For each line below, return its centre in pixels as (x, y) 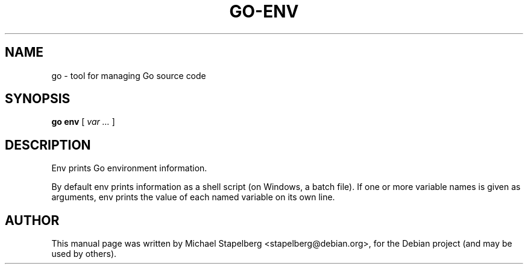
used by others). (84, 254)
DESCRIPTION (48, 145)
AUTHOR (32, 220)
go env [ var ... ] (83, 122)
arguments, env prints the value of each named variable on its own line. (193, 197)
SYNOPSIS (38, 99)
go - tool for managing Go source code (129, 75)
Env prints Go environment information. (129, 168)
